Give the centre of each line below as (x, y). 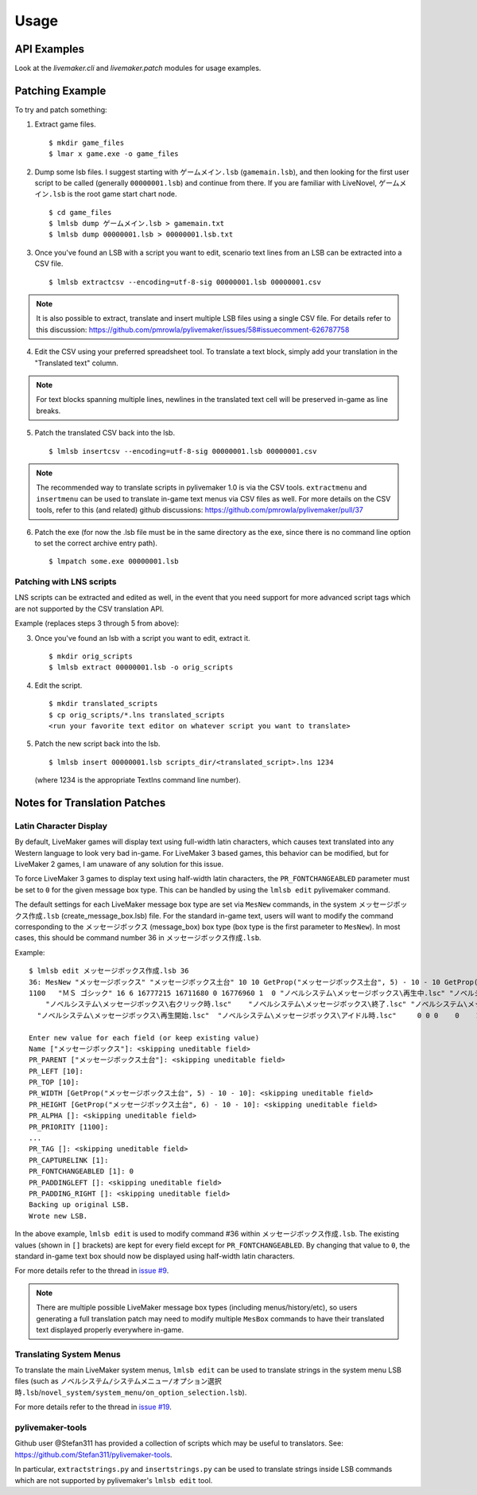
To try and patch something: (61, 109)
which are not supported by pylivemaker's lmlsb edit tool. (114, 1480)
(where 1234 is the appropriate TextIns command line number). (138, 780)
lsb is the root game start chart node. (115, 194)
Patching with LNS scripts (66, 582)
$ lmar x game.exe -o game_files (114, 154)
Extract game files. (65, 124)
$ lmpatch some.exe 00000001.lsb (114, 562)
